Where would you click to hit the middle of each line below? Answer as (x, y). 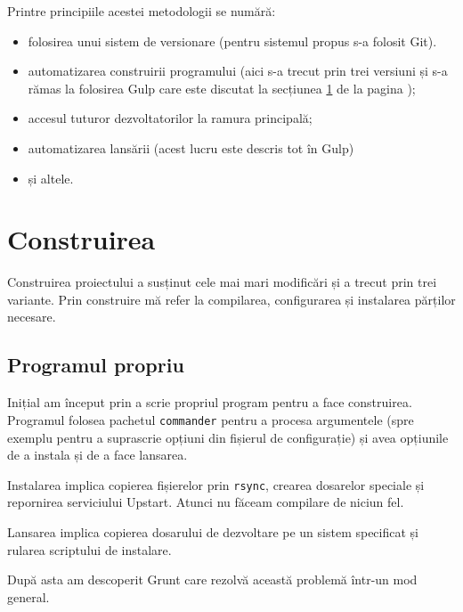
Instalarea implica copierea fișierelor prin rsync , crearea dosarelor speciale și (216, 484)
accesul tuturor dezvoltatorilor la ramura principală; (170, 118)
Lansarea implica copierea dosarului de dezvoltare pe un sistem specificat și (213, 531)
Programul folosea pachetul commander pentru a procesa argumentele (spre (211, 419)
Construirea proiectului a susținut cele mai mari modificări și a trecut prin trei (222, 282)
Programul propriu (96, 365)
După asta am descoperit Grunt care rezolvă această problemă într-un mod (212, 579)
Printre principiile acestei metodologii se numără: (142, 11)
